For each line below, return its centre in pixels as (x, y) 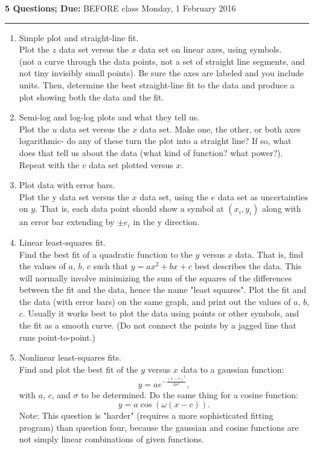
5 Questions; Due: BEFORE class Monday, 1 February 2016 (120, 8)
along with (281, 208)
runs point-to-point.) (57, 337)
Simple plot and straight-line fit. (79, 37)
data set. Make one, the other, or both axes (220, 129)
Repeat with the (49, 164)
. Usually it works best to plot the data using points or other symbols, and (161, 313)
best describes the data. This (248, 266)
